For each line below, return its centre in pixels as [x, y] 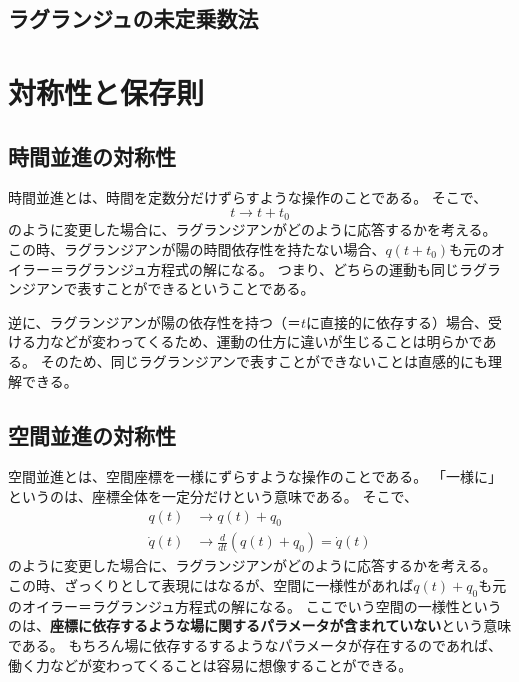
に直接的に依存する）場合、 [397, 321]
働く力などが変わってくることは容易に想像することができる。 [210, 664]
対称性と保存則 [106, 91]
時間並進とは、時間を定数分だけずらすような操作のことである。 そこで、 [248, 197]
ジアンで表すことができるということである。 [168, 288]
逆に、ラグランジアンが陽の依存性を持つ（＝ [155, 321]
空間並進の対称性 [92, 434]
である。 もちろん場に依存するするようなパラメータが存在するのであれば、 [255, 644]
